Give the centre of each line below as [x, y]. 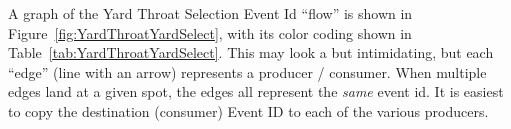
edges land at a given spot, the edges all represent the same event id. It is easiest [256, 91]
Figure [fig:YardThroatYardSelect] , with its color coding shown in [210, 32]
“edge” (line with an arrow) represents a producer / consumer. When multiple [247, 71]
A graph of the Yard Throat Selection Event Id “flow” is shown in [210, 13]
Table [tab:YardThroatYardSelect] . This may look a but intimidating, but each [251, 52]
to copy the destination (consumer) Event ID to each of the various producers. [248, 110]
